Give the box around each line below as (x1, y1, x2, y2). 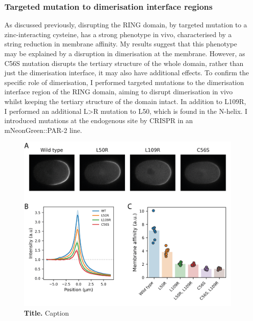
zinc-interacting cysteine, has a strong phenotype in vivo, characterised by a (4, 29, 232, 39)
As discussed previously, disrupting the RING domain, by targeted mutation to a (4, 20, 247, 30)
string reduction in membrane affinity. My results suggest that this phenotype (4, 39, 237, 49)
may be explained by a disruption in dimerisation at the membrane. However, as (4, 48, 245, 58)
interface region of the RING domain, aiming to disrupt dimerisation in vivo (4, 86, 233, 97)
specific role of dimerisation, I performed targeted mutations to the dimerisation (4, 77, 244, 87)
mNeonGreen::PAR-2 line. (4, 125, 82, 135)
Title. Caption (24, 307, 69, 318)
